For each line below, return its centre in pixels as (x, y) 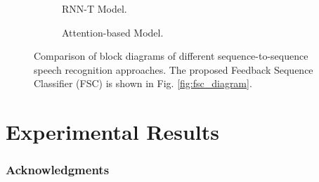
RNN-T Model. (95, 8)
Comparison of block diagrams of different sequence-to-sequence (171, 56)
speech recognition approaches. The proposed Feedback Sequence (174, 69)
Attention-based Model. (113, 32)
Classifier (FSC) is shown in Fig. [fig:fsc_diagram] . (143, 83)
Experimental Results (112, 132)
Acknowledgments (58, 170)
